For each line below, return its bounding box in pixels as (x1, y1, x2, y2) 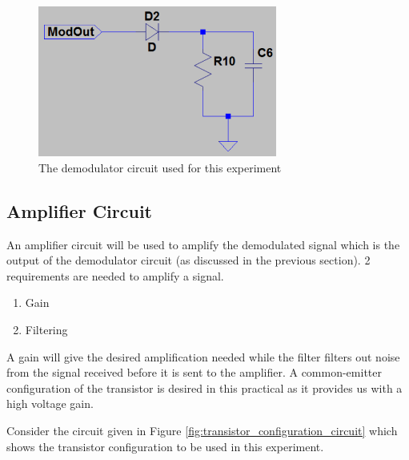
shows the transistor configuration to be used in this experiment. (6, 438, 324, 454)
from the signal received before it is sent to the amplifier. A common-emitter (6, 364, 382, 381)
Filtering (25, 321, 68, 337)
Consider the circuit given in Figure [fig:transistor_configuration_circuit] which (6, 422, 398, 438)
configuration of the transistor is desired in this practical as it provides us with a (6, 379, 403, 396)
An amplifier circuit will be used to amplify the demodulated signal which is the (6, 236, 400, 252)
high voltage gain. (6, 395, 94, 412)
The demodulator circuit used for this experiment (38, 159, 282, 176)
